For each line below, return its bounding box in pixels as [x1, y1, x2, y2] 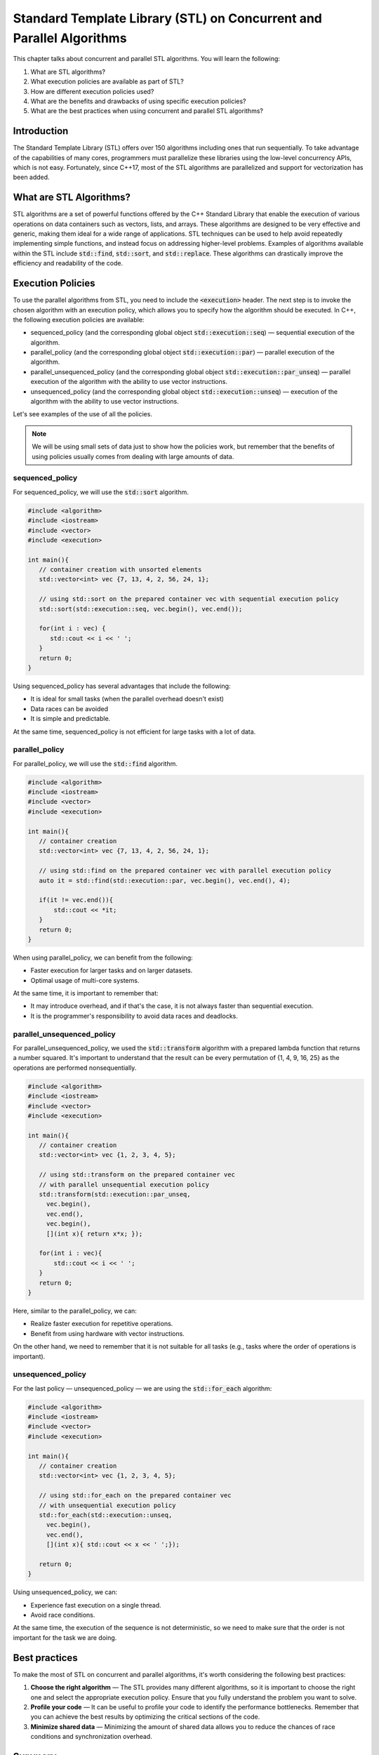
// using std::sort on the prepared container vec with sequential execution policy [39, 595, 339, 603]
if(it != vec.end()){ [39, 896, 114, 904]
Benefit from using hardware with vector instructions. [30, 1329, 185, 1337]
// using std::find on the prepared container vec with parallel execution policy [39, 867, 331, 875]
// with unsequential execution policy [39, 1501, 176, 1509]
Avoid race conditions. [30, 1611, 95, 1620]
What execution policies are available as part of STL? [30, 77, 184, 86]
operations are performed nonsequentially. [13, 1064, 137, 1072]
